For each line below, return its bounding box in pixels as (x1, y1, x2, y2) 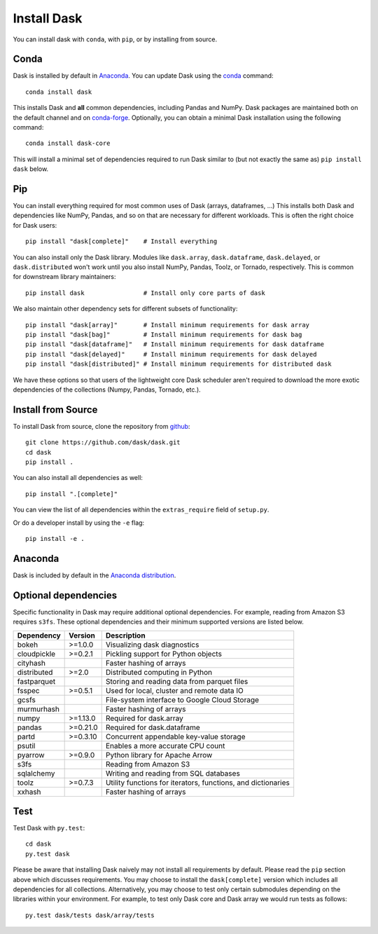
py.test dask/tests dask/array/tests (25, 911, 155, 919)
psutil (17, 741, 36, 750)
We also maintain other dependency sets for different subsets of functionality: (13, 305, 238, 313)
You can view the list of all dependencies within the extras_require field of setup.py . (13, 505, 269, 514)
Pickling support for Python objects (105, 649, 222, 659)
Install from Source (13, 404, 98, 416)
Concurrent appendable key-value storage (105, 732, 246, 741)
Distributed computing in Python (105, 667, 213, 677)
